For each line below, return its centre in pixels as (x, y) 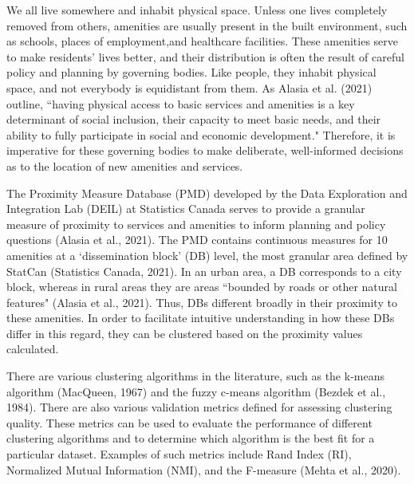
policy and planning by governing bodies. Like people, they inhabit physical (191, 72)
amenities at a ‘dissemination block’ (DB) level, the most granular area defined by (207, 255)
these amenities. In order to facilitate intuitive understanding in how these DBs (201, 318)
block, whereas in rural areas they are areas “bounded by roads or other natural (202, 287)
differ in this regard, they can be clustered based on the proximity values (185, 333)
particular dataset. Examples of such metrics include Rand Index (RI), (179, 454)
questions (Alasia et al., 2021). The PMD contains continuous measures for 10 (197, 240)
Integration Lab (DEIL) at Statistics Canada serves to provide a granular (186, 209)
